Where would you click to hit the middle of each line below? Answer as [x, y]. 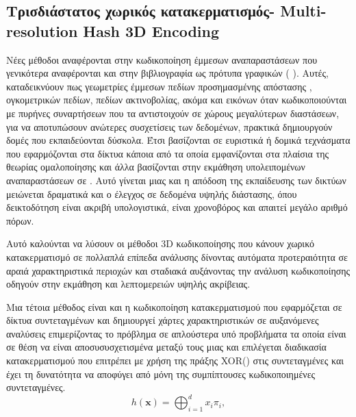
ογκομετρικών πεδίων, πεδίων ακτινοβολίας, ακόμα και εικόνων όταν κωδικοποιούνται [177, 100]
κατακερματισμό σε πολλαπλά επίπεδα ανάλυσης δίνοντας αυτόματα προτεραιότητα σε [177, 256]
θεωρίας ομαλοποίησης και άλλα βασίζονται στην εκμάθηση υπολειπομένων [156, 167]
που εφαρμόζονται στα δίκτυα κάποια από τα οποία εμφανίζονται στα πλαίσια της [168, 153]
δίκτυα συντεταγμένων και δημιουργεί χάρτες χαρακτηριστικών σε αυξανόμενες [163, 320]
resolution [42, 30]
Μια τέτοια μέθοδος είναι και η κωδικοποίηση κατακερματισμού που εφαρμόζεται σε [174, 306]
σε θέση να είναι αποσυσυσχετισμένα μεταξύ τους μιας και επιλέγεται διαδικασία [166, 347]
